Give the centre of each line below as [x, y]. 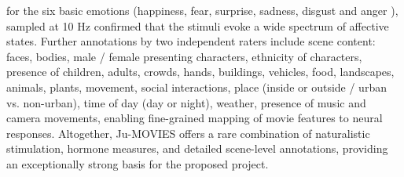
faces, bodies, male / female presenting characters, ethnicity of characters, [184, 56]
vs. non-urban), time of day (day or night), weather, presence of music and [186, 102]
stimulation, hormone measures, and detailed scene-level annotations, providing [197, 148]
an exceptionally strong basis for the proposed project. [138, 163]
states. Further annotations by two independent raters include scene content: [191, 41]
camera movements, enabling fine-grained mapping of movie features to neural [195, 118]
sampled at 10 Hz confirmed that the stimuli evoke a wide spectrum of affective [198, 25]
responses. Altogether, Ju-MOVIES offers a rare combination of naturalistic [188, 133]
